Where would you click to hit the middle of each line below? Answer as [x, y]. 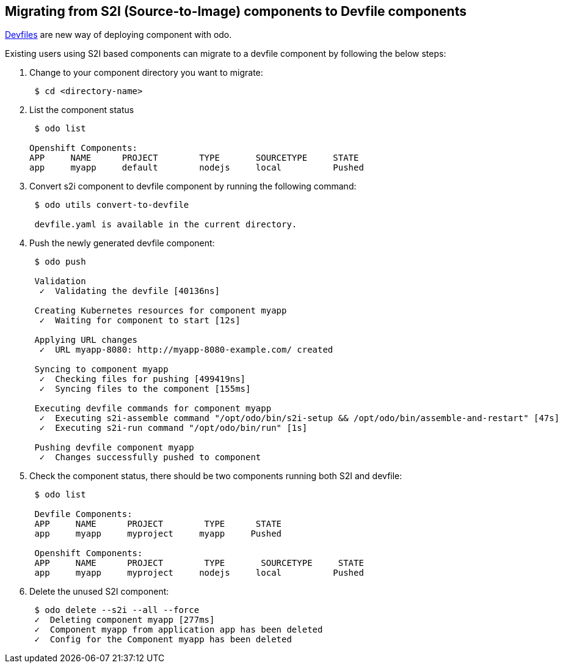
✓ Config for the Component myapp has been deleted [163, 640]
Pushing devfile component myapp [114, 448]
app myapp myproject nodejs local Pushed [199, 573]
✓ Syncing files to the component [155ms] [145, 389]
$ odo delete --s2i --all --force [117, 610]
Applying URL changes [86, 340]
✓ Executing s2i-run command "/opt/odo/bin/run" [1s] [173, 428]
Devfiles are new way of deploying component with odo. [118, 35]
